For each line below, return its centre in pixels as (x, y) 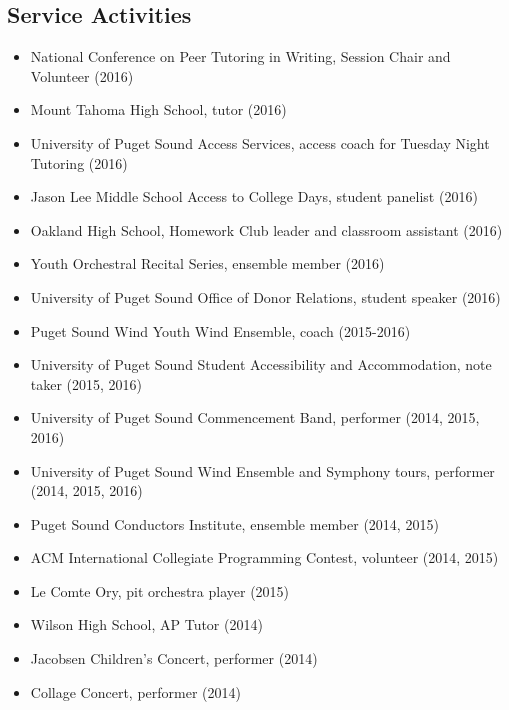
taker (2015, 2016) (86, 383)
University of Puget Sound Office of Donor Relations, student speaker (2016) (265, 296)
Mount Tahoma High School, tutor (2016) (158, 109)
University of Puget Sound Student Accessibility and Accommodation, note (261, 364)
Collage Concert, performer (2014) (135, 691)
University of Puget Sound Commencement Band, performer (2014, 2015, (255, 417)
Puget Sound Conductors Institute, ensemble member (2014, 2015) (234, 523)
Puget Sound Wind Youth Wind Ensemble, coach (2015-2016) (220, 330)
